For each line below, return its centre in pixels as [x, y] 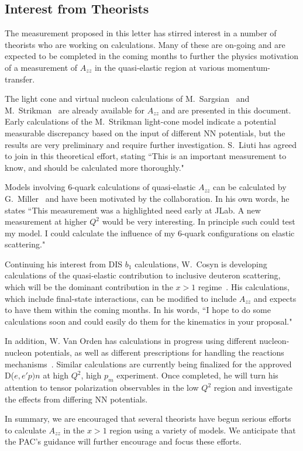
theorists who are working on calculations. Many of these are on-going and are [145, 44]
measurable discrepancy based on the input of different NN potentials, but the [145, 132]
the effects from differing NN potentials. [76, 399]
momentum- [249, 67]
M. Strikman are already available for [75, 110]
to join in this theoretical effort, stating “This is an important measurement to [146, 156]
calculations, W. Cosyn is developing [201, 264]
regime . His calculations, [244, 287]
